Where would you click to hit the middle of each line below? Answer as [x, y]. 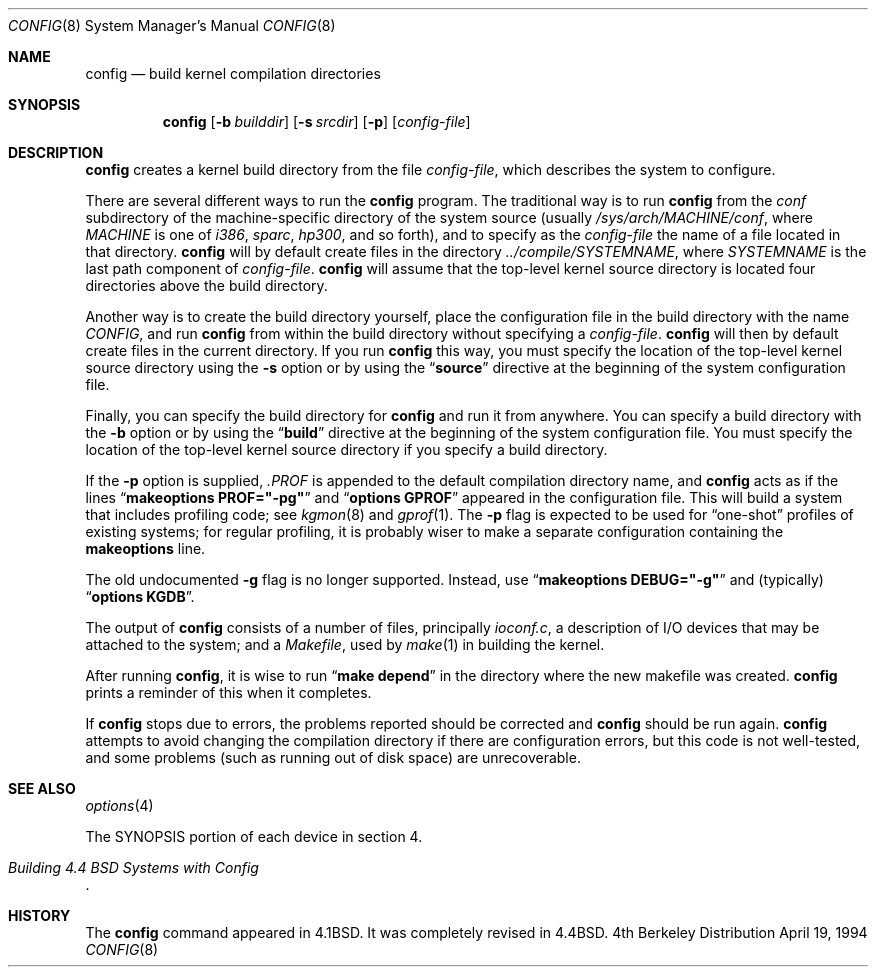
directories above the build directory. [206, 285]
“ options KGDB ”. [140, 596]
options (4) [119, 805]
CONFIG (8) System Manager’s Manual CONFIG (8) [172, 25]
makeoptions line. [145, 548]
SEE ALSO [42, 788]
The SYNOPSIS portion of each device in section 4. [254, 836]
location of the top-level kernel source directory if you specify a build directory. [346, 449]
